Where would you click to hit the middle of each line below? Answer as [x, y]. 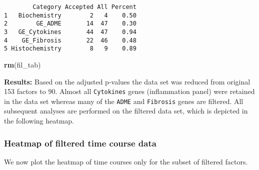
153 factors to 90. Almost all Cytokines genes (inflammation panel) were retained [129, 91]
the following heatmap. [39, 121]
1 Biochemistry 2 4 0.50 [70, 15]
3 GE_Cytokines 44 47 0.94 [70, 32]
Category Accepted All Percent [84, 7]
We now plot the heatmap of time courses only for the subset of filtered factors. [126, 161]
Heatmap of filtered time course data [80, 143]
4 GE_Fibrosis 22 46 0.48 [70, 40]
